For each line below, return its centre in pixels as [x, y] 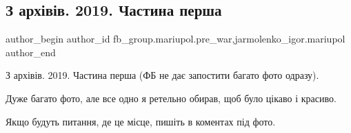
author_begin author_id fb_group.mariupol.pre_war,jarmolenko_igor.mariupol [175, 39]
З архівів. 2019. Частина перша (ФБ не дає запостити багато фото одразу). [162, 75]
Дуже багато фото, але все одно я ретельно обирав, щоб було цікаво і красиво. [171, 98]
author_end [31, 52]
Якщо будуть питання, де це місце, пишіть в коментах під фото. [141, 121]
